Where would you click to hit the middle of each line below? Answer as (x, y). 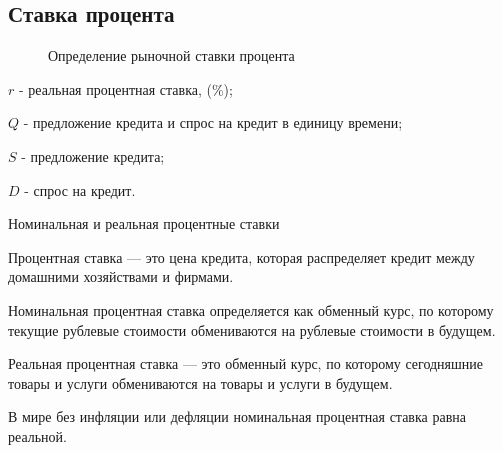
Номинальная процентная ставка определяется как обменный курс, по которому (251, 309)
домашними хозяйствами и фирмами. (121, 276)
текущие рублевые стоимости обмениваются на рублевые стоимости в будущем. (252, 329)
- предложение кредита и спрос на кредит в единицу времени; (213, 122)
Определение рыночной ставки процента (171, 55)
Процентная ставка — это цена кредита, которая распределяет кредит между (241, 256)
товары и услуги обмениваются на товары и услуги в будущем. (200, 382)
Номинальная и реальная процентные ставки (144, 223)
